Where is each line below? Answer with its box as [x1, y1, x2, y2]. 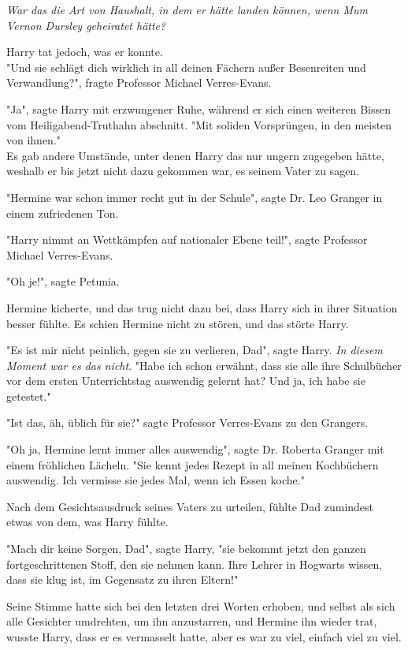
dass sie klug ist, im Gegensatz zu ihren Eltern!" [6, 571, 239, 588]
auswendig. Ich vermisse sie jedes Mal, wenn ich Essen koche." [6, 472, 305, 488]
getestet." [6, 387, 51, 404]
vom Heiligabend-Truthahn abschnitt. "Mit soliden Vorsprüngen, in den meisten [6, 116, 392, 133]
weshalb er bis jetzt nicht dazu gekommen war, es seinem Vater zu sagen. [6, 162, 360, 179]
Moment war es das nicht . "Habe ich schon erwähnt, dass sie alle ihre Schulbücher [6, 357, 402, 373]
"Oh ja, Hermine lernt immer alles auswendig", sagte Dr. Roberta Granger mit [6, 441, 384, 458]
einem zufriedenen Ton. [6, 204, 119, 221]
